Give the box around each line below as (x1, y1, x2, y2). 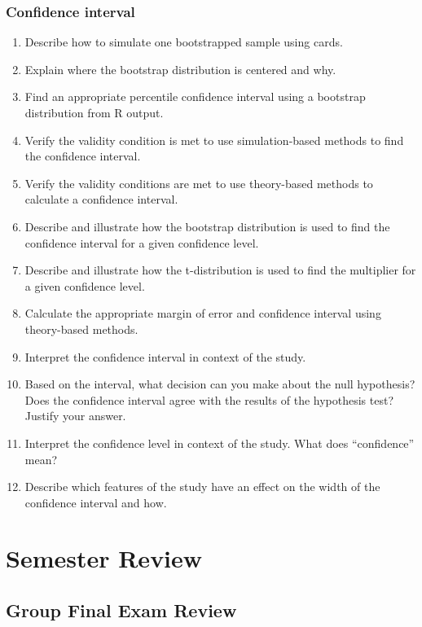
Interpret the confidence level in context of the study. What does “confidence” (24, 434, 415, 451)
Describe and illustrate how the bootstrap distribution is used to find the (24, 217, 390, 235)
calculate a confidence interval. (24, 191, 178, 208)
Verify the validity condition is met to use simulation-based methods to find (24, 131, 404, 148)
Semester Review (6, 541, 203, 575)
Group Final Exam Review (6, 598, 237, 623)
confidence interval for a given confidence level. (24, 234, 259, 251)
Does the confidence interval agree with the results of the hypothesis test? (24, 391, 394, 408)
